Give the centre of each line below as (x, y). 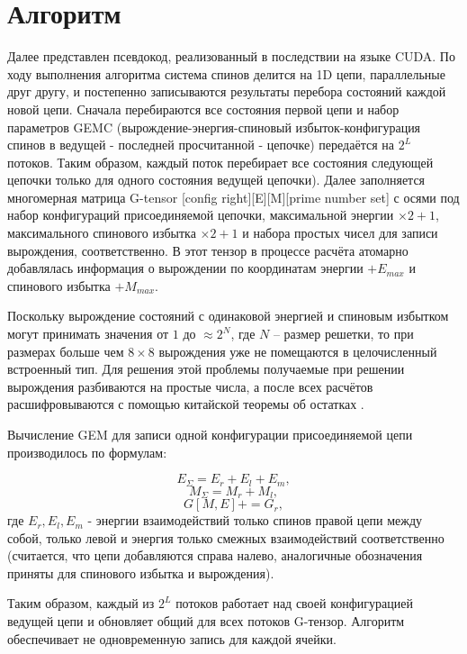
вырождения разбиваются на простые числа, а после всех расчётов (190, 386)
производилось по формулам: (87, 452)
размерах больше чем (66, 351)
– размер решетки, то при (343, 334)
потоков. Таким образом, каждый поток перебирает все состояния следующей (220, 162)
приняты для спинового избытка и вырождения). (141, 572)
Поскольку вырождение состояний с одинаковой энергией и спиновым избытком (228, 316)
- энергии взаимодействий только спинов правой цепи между (255, 520)
